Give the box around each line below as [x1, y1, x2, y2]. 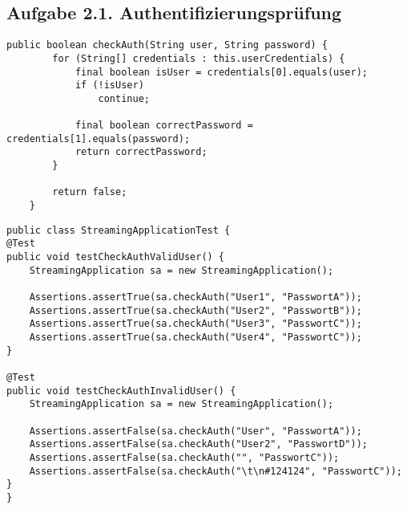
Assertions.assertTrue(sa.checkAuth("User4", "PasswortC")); [29, 331, 362, 343]
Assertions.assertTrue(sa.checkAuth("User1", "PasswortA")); [29, 291, 362, 303]
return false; [52, 186, 127, 198]
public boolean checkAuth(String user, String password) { [6, 39, 328, 51]
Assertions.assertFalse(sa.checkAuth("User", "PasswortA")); [29, 425, 362, 437]
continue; [98, 92, 150, 104]
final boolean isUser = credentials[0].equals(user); [75, 66, 369, 78]
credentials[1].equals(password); [6, 132, 191, 145]
